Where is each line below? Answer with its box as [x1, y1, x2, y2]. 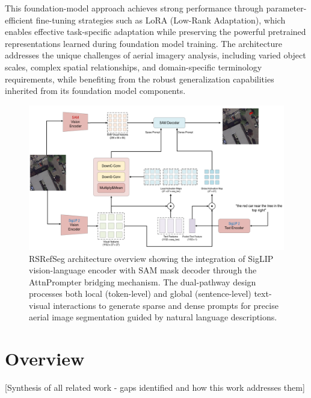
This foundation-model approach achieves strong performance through [5, 2, 263, 14]
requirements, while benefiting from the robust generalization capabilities [5, 72, 274, 85]
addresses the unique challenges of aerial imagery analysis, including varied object [5, 49, 306, 61]
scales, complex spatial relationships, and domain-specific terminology [5, 60, 262, 73]
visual [29, 299, 51, 311]
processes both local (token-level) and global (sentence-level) [29, 287, 251, 300]
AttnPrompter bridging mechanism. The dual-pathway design [29, 275, 256, 288]
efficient [5, 13, 34, 26]
